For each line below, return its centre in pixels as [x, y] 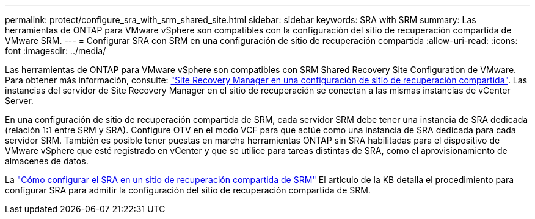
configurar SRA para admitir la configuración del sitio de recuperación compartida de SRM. [188, 190]
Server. [19, 101]
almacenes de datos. [47, 161]
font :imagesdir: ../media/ [56, 51]
